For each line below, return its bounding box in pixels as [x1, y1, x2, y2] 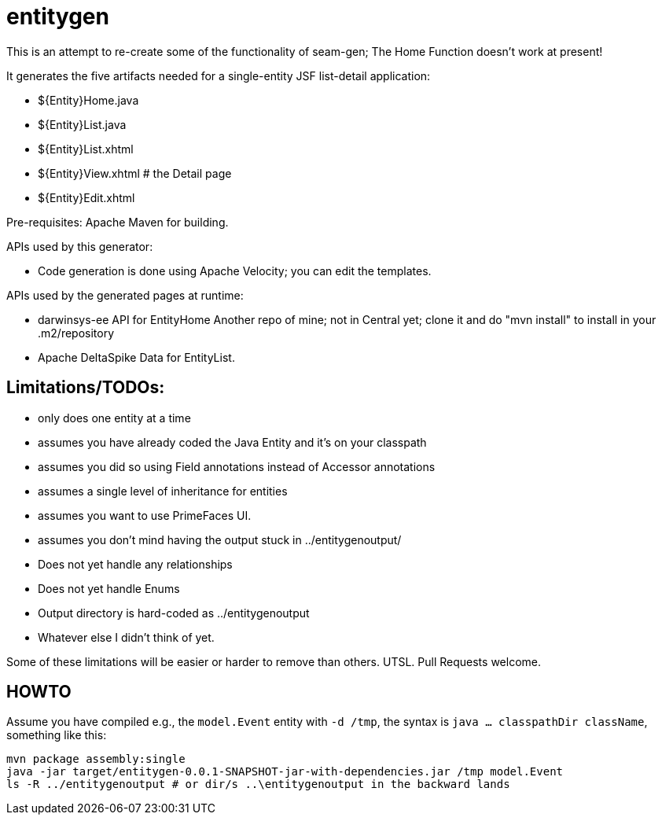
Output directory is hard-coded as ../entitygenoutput [38, 606, 310, 620]
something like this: [6, 728, 107, 742]
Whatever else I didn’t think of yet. [38, 630, 215, 644]
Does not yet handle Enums [38, 581, 180, 595]
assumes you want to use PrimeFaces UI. [38, 508, 252, 522]
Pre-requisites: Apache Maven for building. [6, 215, 229, 229]
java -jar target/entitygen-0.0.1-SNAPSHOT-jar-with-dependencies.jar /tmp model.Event [6, 765, 564, 779]
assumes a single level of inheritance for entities [38, 484, 288, 498]
